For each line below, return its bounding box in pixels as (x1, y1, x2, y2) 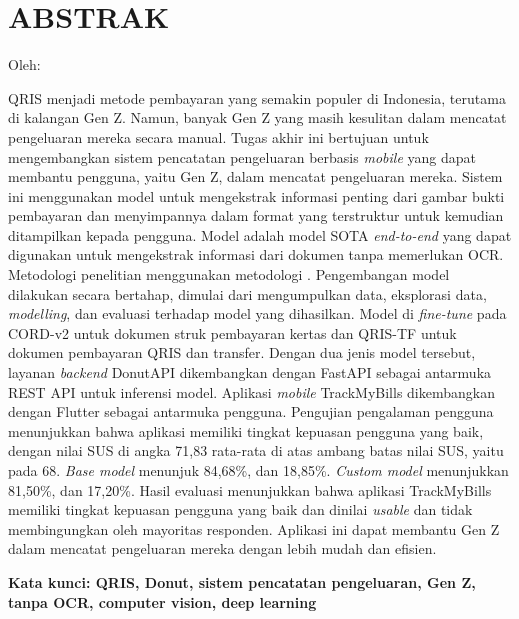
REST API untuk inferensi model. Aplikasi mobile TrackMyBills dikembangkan (8, 381, 495, 402)
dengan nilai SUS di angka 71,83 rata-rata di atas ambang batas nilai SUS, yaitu (8, 440, 504, 461)
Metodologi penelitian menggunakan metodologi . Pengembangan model (8, 264, 450, 285)
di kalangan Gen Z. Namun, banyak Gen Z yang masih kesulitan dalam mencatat (8, 107, 507, 128)
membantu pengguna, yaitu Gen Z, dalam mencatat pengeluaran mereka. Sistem (8, 166, 503, 187)
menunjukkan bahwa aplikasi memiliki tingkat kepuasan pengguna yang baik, (8, 420, 484, 441)
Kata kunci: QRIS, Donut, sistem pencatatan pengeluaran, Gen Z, (8, 571, 476, 592)
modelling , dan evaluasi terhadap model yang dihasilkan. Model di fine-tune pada (8, 303, 507, 324)
